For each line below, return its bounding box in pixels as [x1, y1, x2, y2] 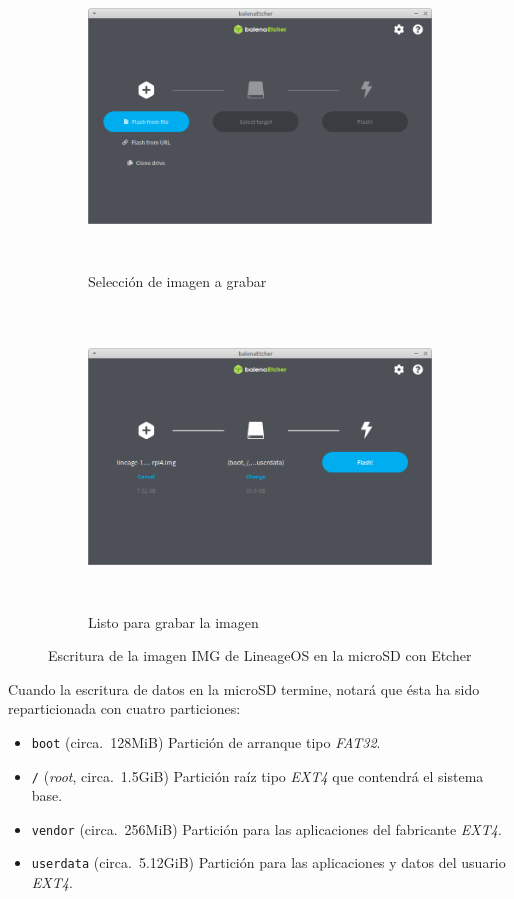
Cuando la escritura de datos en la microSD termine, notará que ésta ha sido [8, 678, 480, 699]
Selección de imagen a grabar [88, 270, 267, 291]
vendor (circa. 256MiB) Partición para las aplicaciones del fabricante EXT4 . [31, 818, 502, 839]
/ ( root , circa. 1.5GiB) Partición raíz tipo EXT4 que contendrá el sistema [31, 765, 484, 786]
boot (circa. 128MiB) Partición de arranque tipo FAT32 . [31, 731, 381, 752]
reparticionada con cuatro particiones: [8, 698, 241, 719]
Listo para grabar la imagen [88, 611, 259, 632]
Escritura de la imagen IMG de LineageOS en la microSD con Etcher [48, 645, 472, 666]
